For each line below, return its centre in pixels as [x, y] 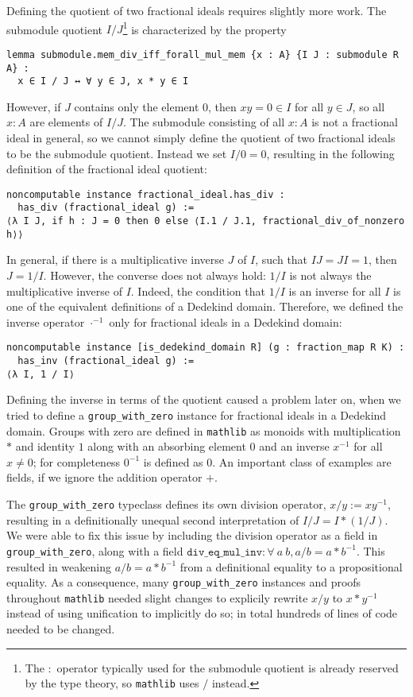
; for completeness [77, 461]
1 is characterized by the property [205, 28]
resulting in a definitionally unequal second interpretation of [153, 519]
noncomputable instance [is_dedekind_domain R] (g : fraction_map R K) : [206, 348]
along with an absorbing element [167, 446]
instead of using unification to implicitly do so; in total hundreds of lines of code [202, 613]
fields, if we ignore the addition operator [104, 477]
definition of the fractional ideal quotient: [107, 169]
